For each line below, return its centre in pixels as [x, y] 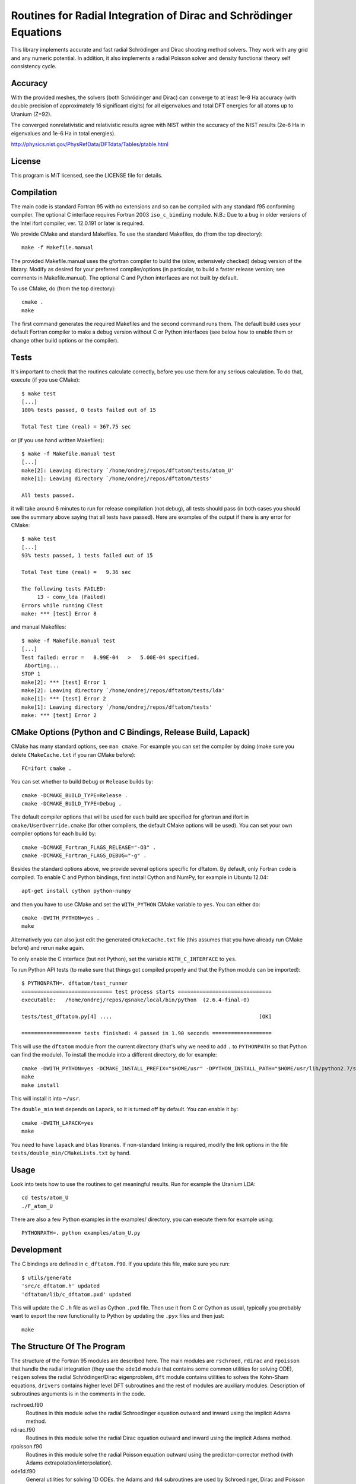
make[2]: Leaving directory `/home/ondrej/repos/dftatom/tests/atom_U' [128, 470]
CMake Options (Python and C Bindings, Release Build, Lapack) [131, 732]
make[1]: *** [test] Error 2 [64, 699]
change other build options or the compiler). [65, 340]
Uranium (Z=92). [31, 114]
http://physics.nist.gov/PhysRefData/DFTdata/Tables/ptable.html [90, 144]
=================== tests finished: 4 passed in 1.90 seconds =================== [147, 1033]
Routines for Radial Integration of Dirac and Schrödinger [152, 15]
